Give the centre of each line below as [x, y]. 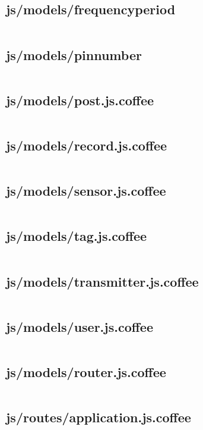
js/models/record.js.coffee [87, 145]
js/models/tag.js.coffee [77, 236]
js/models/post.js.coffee [80, 100]
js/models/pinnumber [74, 54]
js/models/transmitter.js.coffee [102, 281]
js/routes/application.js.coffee [99, 417]
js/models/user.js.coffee [80, 326]
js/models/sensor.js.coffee [86, 191]
